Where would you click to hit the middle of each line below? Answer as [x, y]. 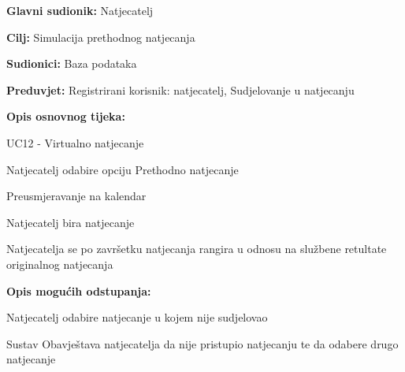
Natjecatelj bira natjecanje [71, 222]
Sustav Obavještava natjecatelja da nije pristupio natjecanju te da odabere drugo [202, 343]
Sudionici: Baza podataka [72, 63]
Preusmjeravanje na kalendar [76, 196]
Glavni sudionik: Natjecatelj [80, 10]
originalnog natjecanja [60, 264]
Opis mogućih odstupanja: [79, 290]
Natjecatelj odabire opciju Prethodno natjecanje [123, 169]
